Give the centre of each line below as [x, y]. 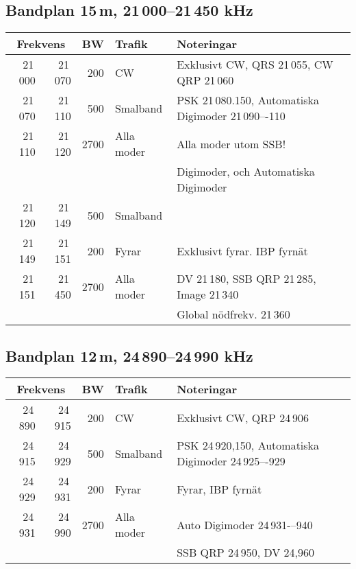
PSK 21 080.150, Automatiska [248, 100]
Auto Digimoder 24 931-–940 [245, 524]
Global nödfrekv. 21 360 [233, 314]
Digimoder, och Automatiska [246, 172]
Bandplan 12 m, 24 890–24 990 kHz [129, 355]
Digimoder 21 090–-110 [231, 116]
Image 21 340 [208, 294]
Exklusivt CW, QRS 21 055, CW [255, 65]
